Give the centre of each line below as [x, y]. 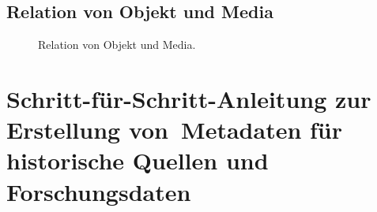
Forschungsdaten [99, 191]
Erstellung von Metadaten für [175, 130]
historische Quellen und [138, 160]
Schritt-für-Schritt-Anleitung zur [189, 98]
